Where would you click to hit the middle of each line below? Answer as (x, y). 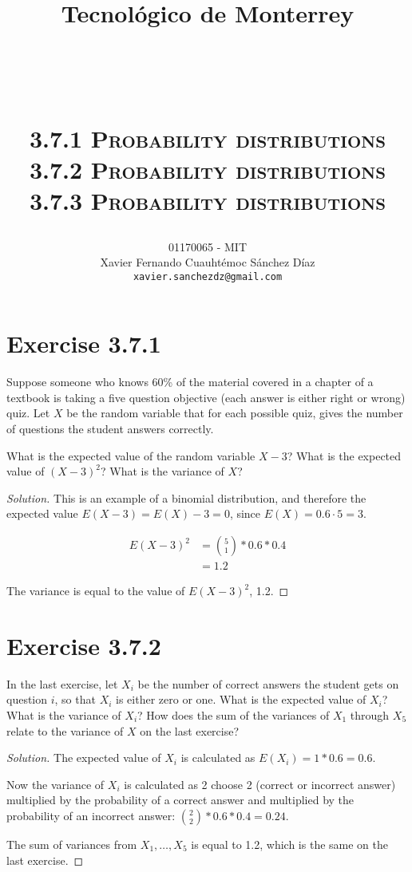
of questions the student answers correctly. (110, 429)
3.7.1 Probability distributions (208, 138)
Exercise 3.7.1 (84, 343)
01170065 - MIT (208, 246)
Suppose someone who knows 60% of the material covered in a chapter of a (190, 382)
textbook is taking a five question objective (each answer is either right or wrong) (206, 397)
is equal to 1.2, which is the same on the (289, 844)
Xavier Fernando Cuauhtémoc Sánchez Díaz (208, 262)
